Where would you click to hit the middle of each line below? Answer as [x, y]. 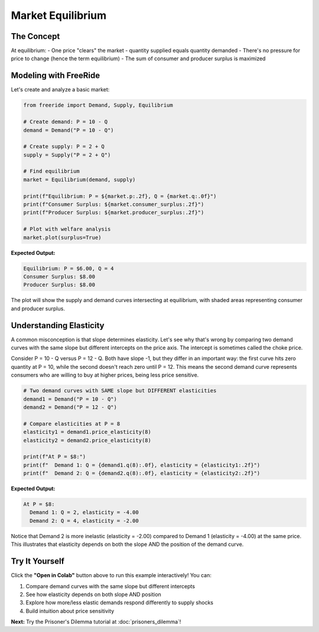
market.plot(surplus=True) [62, 237]
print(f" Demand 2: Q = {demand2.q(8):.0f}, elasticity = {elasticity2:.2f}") [142, 473]
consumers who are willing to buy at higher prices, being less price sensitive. [105, 375]
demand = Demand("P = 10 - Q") [69, 130]
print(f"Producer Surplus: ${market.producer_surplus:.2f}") [114, 213]
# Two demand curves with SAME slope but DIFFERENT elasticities [120, 391]
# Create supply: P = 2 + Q [64, 147]
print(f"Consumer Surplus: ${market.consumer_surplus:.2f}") [114, 204]
